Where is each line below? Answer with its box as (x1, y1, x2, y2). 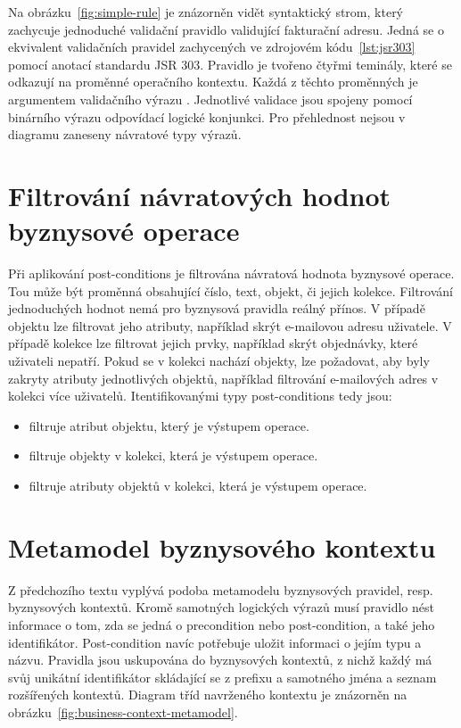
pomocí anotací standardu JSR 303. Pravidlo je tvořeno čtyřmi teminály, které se (8, 54, 452, 73)
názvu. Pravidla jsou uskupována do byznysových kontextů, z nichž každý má (8, 650, 432, 669)
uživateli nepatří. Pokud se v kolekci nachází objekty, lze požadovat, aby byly (8, 352, 430, 370)
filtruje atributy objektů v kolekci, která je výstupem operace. (29, 476, 367, 494)
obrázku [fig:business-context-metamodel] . (8, 702, 238, 721)
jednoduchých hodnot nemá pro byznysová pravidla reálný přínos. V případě (8, 299, 425, 318)
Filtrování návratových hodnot (8, 177, 391, 213)
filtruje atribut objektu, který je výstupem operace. (29, 416, 309, 434)
